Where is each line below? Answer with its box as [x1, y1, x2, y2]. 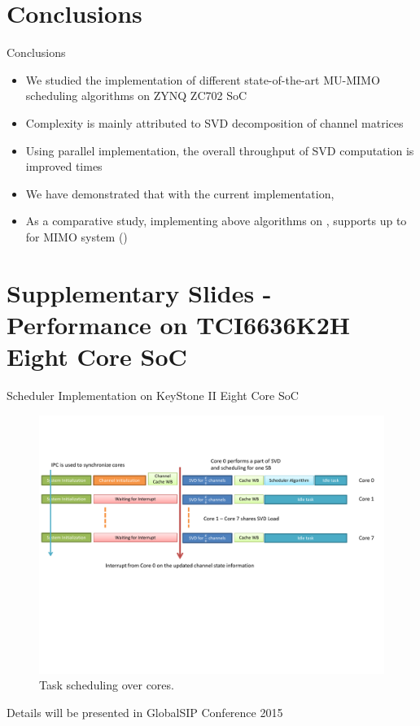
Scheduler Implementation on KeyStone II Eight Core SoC [7, 386, 299, 403]
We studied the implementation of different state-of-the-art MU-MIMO [25, 71, 380, 88]
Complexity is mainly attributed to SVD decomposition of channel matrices [25, 114, 404, 131]
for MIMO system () [25, 228, 128, 245]
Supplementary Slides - [7, 276, 272, 309]
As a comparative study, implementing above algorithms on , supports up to [25, 212, 407, 229]
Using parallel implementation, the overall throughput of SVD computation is [25, 141, 414, 159]
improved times [25, 158, 103, 175]
